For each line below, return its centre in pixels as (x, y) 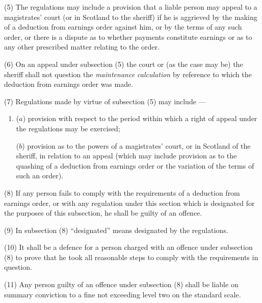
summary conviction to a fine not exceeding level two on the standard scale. (123, 294)
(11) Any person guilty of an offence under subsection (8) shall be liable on (121, 284)
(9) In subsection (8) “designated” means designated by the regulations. (116, 230)
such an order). (40, 176)
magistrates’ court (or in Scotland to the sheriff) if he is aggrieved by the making (131, 17)
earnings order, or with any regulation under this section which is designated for (129, 203)
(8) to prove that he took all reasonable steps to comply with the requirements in (131, 257)
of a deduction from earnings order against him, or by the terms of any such (123, 27)
